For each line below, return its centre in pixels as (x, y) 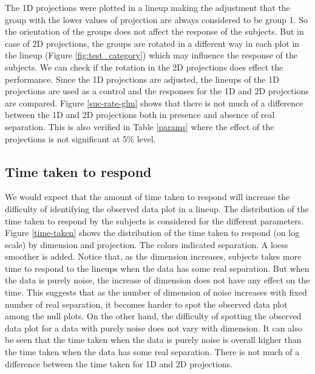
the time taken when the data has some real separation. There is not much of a (152, 352)
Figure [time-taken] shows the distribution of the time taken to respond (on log (152, 233)
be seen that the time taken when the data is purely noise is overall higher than (153, 340)
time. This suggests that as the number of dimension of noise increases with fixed (156, 292)
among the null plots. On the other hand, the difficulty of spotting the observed (153, 316)
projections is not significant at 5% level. (80, 138)
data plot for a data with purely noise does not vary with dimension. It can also (154, 327)
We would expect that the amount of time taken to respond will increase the (147, 197)
